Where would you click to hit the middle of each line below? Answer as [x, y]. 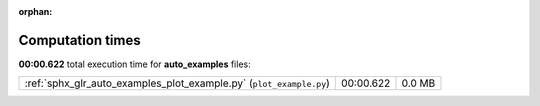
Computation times [79, 40]
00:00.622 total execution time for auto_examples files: [134, 64]
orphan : [35, 11]
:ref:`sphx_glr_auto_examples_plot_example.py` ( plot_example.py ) [177, 83]
